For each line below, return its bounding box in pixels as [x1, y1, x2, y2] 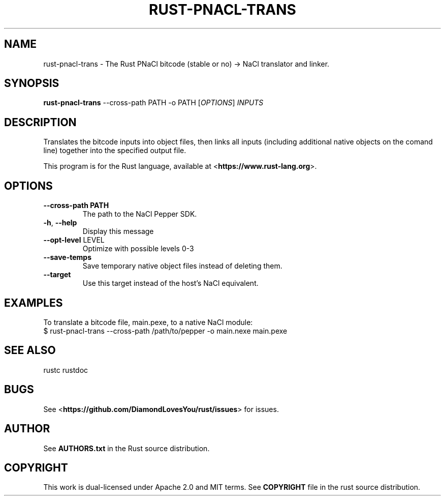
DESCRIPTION [4, 115, 77, 129]
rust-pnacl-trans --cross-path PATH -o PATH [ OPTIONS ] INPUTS [43, 98, 264, 107]
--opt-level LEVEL [43, 236, 105, 245]
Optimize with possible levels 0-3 [82, 244, 194, 253]
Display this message [82, 227, 154, 236]
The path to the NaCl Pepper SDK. [82, 210, 197, 219]
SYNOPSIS [4, 77, 59, 90]
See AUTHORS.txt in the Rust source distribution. [43, 444, 210, 453]
